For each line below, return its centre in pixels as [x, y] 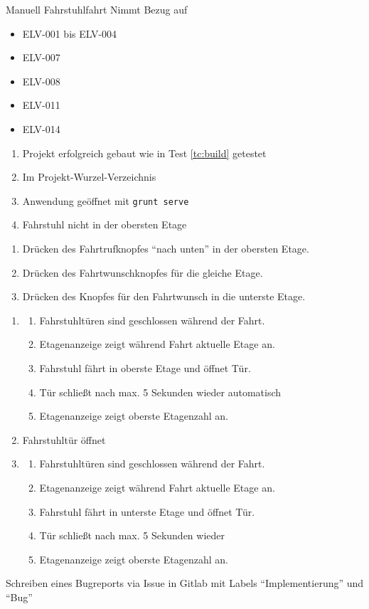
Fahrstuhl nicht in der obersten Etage [105, 224]
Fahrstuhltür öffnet [64, 439]
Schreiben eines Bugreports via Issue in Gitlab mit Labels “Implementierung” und [185, 583]
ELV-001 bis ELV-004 [70, 33]
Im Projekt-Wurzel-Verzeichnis [89, 177]
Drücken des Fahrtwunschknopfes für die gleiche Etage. [143, 272]
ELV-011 [41, 105]
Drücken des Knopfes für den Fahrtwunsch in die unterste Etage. [164, 296]
